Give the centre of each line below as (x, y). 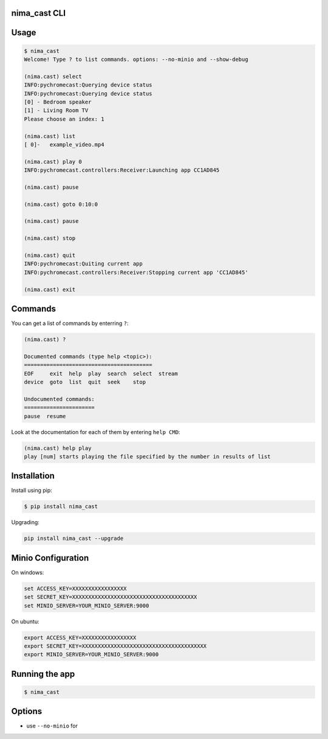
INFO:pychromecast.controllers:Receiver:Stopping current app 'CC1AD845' (136, 272)
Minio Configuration (50, 558)
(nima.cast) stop (50, 238)
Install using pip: (32, 491)
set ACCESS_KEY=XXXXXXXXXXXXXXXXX (75, 588)
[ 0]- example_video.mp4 (64, 144)
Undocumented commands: (60, 399)
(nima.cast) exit (50, 289)
